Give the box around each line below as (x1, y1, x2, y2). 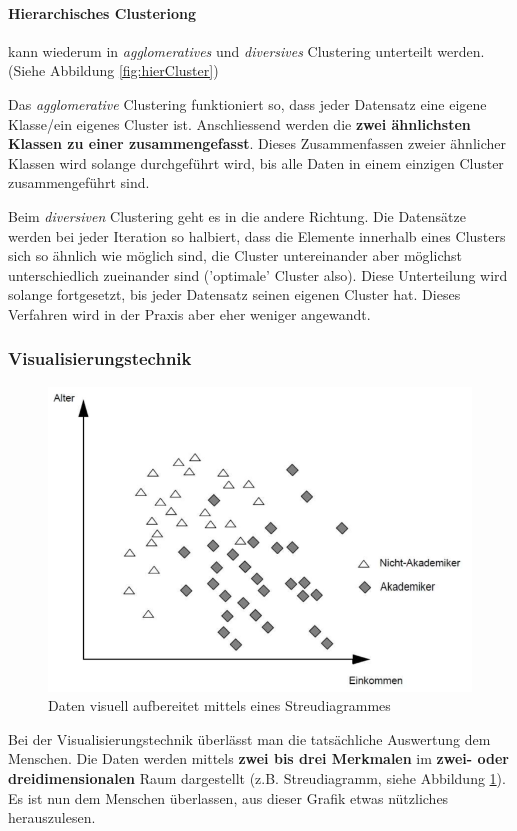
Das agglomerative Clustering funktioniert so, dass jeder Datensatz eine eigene (8, 93, 487, 114)
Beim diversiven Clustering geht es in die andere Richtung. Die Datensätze (8, 205, 466, 226)
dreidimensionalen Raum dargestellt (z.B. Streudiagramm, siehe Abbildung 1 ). (8, 768, 506, 789)
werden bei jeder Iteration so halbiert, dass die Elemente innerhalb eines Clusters (8, 225, 506, 246)
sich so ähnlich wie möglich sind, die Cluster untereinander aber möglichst (8, 245, 462, 266)
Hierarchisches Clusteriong (8, 2, 196, 23)
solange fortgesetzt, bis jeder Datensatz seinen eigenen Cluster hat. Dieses (8, 284, 461, 305)
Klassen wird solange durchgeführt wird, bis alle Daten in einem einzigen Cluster (8, 152, 504, 173)
